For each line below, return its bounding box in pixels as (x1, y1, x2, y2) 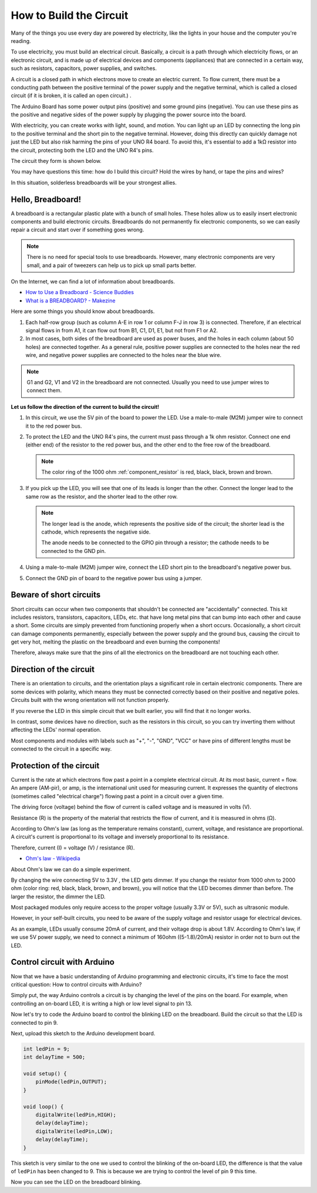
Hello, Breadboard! (11, 194, 82, 204)
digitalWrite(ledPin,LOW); (35, 1128, 114, 1135)
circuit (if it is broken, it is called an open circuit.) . (11, 92, 131, 99)
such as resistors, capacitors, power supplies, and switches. (11, 65, 157, 72)
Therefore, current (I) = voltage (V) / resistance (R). (11, 844, 135, 851)
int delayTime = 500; (23, 1054, 86, 1061)
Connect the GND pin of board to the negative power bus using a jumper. (25, 574, 203, 582)
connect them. (26, 387, 62, 394)
